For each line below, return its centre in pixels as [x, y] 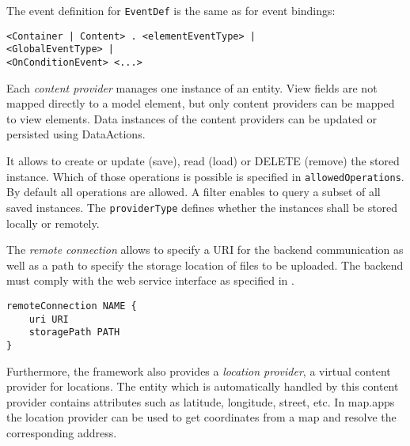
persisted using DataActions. [76, 134]
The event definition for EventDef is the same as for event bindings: [171, 10]
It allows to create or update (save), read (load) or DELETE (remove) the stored [203, 161]
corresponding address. [62, 432]
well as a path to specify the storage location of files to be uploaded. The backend [205, 265]
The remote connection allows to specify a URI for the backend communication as [205, 249]
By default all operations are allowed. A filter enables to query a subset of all [194, 192]
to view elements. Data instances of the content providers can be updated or [192, 118]
